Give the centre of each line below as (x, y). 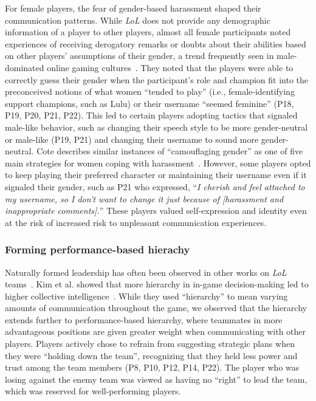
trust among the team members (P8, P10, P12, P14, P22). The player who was (152, 367)
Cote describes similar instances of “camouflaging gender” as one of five (170, 151)
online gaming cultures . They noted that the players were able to (170, 67)
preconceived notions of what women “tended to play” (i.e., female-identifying (150, 91)
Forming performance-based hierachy (98, 249)
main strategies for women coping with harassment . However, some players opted (158, 163)
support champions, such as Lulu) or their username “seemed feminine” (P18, (149, 103)
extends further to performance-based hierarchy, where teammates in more (144, 319)
